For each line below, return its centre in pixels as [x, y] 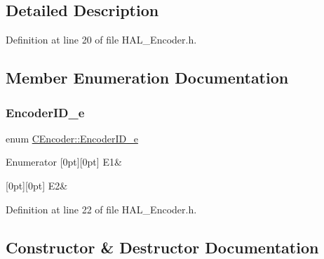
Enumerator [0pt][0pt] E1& [64, 162]
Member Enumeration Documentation [147, 78]
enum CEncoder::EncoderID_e [72, 138]
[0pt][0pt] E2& [37, 185]
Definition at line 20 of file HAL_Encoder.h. [101, 40]
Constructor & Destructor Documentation [162, 247]
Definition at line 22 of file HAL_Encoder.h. [101, 209]
